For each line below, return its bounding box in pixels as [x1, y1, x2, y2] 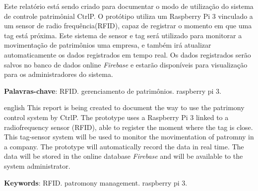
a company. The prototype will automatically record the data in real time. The [4, 141, 244, 151]
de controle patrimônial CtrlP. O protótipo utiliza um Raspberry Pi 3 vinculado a [4, 10, 253, 21]
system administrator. [4, 160, 70, 171]
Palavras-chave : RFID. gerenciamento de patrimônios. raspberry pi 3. [4, 85, 221, 96]
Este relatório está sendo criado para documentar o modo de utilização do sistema [4, 1, 254, 11]
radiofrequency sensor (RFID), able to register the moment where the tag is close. [4, 122, 253, 132]
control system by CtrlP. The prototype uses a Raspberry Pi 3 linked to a [4, 112, 229, 122]
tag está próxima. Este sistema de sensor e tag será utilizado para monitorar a [4, 30, 242, 40]
